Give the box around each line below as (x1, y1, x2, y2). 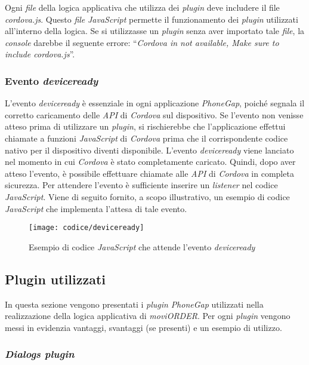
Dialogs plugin (5, 346, 75, 361)
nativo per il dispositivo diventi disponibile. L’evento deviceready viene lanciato (5, 143, 294, 156)
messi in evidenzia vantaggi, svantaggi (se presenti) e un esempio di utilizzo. (5, 321, 282, 333)
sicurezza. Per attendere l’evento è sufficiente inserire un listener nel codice (5, 179, 278, 191)
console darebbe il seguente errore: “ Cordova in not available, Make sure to (5, 36, 279, 48)
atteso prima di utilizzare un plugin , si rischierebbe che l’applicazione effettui (5, 120, 286, 133)
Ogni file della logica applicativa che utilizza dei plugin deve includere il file (5, 1, 280, 13)
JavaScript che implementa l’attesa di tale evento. (5, 202, 187, 214)
